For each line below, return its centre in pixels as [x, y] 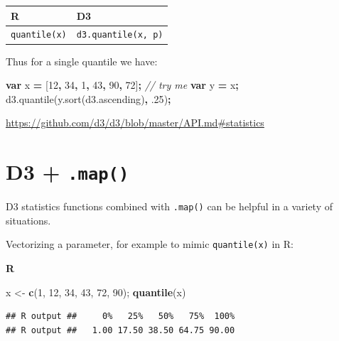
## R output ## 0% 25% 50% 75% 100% [120, 316]
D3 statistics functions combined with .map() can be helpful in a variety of [169, 206]
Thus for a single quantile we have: [82, 61]
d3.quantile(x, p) [120, 35]
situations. [28, 220]
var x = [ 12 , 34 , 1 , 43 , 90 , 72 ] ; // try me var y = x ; [122, 85]
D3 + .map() [68, 172]
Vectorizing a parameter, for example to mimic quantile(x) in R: [150, 244]
